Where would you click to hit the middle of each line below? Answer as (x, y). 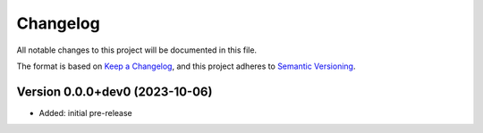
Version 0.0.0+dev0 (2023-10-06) (114, 91)
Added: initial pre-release (86, 112)
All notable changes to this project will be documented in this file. (137, 50)
